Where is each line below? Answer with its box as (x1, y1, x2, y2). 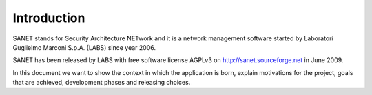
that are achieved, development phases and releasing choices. (12, 79, 191, 87)
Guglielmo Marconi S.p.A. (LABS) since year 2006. (12, 43, 156, 51)
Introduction (12, 10, 85, 25)
